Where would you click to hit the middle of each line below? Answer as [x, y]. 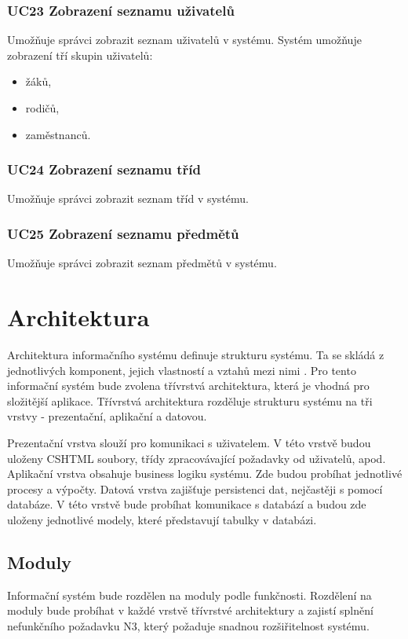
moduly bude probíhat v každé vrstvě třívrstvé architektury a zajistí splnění [190, 610]
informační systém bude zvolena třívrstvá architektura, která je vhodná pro [188, 386]
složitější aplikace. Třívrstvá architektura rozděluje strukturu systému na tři [190, 400]
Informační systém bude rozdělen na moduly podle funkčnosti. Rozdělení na [189, 595]
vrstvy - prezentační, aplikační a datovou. [107, 416]
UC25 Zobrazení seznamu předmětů [123, 233]
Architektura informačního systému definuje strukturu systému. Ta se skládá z [196, 354]
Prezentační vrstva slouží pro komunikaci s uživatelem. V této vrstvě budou [189, 442]
